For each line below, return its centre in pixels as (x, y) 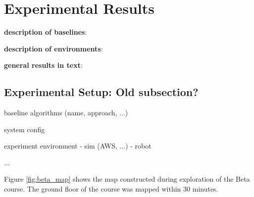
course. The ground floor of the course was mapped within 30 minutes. (111, 189)
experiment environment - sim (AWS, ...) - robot (78, 146)
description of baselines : (46, 32)
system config (25, 129)
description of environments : (53, 48)
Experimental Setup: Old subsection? (101, 92)
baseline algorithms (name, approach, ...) (66, 113)
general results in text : (43, 65)
